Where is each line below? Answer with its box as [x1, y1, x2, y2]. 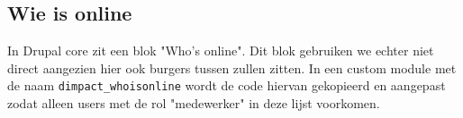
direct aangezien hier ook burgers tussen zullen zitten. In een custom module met [7, 58, 457, 77]
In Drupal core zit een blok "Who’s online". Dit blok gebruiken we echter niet [7, 41, 434, 60]
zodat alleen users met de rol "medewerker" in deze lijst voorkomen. [7, 94, 380, 113]
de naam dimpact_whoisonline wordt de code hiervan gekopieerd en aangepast [7, 76, 446, 95]
